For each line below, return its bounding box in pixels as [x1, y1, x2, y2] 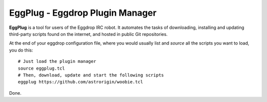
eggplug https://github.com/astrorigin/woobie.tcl [18, 79, 143, 85]
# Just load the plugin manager [18, 59, 96, 64]
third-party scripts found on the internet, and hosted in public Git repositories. [9, 31, 168, 37]
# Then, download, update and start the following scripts [18, 72, 164, 78]
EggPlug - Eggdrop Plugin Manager [9, 7, 157, 18]
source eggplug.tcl [18, 65, 65, 71]
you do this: [9, 47, 33, 53]
